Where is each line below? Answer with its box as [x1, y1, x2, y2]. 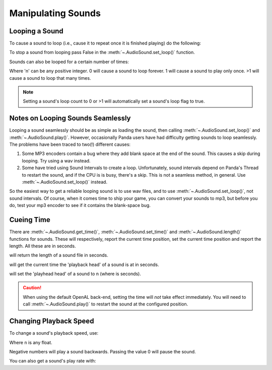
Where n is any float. [9, 339, 52, 345]
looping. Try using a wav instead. [22, 157, 91, 164]
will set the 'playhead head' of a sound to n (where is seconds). [9, 271, 141, 277]
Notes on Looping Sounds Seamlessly [9, 114, 131, 123]
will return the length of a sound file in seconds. [9, 252, 108, 258]
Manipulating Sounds [9, 8, 101, 19]
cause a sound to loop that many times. [9, 75, 91, 81]
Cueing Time [9, 216, 50, 224]
